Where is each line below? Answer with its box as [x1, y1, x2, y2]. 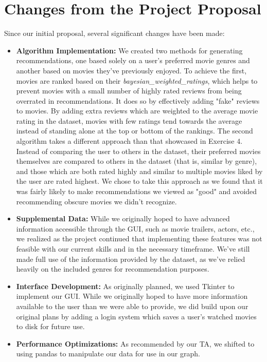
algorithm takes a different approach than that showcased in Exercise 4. [16, 136, 243, 146]
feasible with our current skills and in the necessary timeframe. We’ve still [16, 243, 250, 254]
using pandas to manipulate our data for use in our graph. [16, 348, 200, 359]
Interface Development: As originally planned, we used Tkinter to [16, 280, 235, 291]
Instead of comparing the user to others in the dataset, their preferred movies [16, 145, 261, 156]
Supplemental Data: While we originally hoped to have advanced [16, 213, 230, 224]
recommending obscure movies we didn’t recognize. [16, 196, 177, 206]
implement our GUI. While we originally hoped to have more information [16, 291, 248, 301]
